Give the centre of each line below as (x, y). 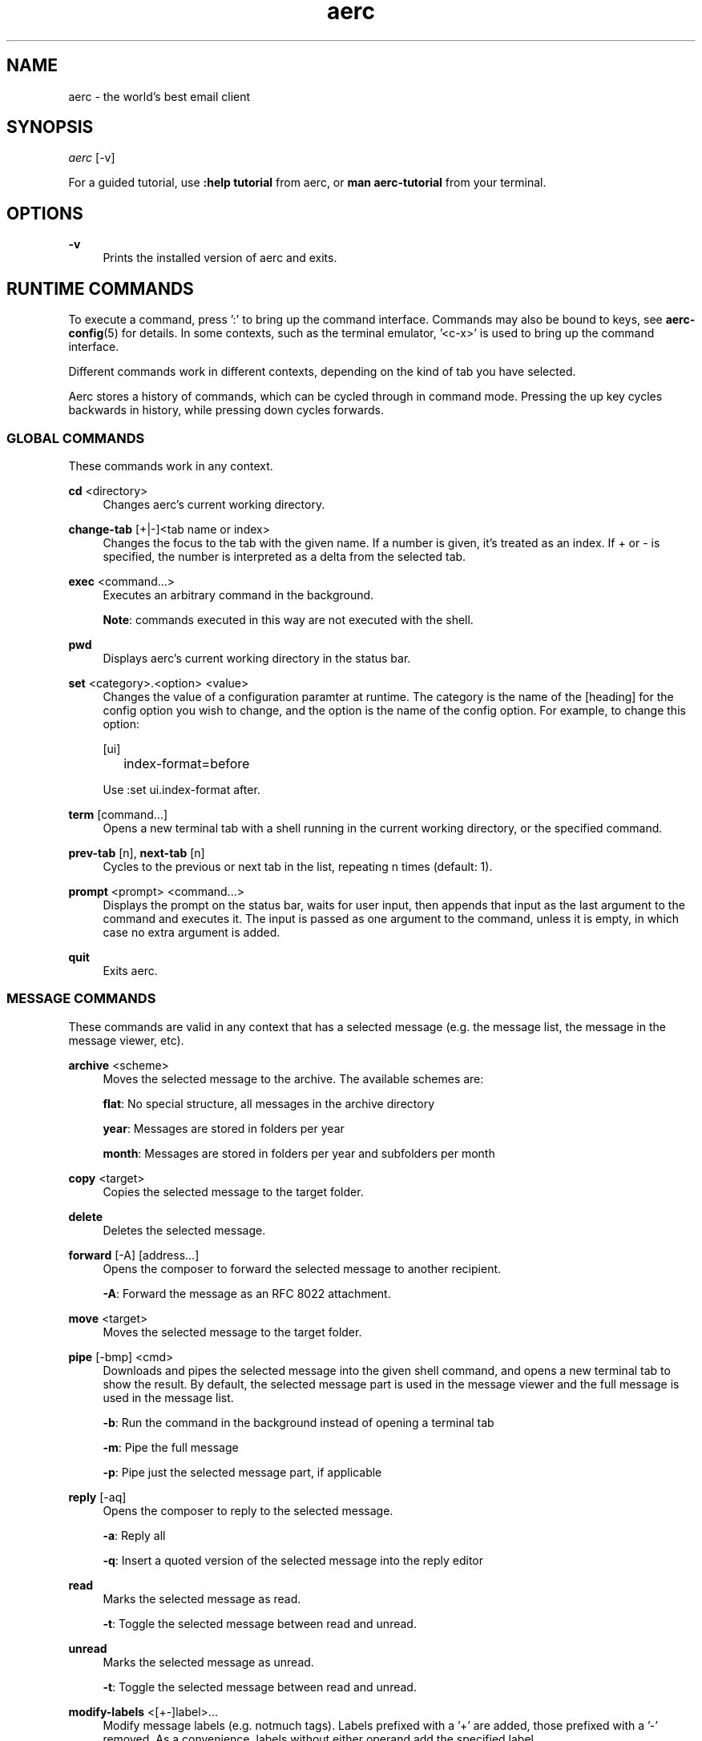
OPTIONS (45, 213)
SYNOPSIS (50, 127)
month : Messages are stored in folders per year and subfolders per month (299, 1153)
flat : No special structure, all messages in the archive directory (269, 1103)
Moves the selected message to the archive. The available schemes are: (293, 1078)
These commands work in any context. (171, 465)
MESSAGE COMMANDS (81, 999)
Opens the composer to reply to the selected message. (248, 1510)
